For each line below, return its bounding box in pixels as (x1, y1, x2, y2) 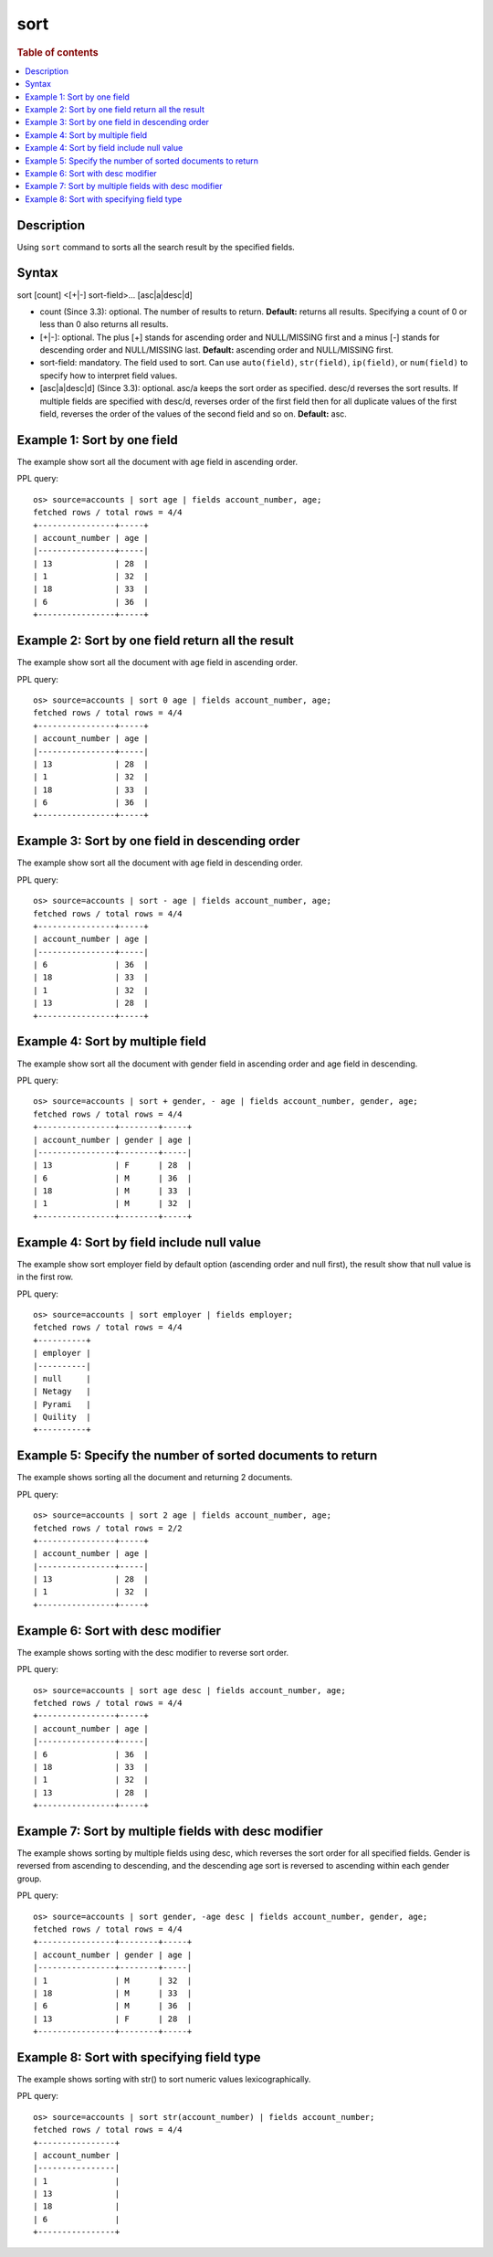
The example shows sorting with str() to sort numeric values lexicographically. (16, 2073, 311, 2084)
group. (16, 1873, 42, 1884)
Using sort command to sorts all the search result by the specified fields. (16, 241, 296, 252)
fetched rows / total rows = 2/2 (33, 1522, 183, 1533)
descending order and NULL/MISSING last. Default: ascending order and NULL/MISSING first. (39, 344, 393, 355)
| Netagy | (33, 1386, 91, 1397)
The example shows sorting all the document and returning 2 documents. (16, 1472, 293, 1483)
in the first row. (16, 1271, 73, 1283)
